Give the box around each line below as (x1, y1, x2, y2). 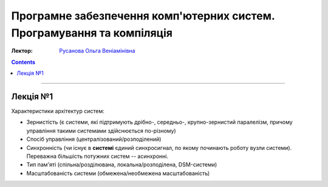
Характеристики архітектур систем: (11, 107, 104, 115)
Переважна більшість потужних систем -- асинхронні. (26, 152, 169, 160)
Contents (11, 58, 36, 66)
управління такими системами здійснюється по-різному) (26, 127, 176, 134)
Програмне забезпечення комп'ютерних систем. (11, 9, 275, 22)
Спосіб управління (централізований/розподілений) (26, 135, 162, 143)
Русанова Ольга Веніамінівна (59, 47, 135, 55)
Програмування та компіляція (11, 26, 173, 39)
